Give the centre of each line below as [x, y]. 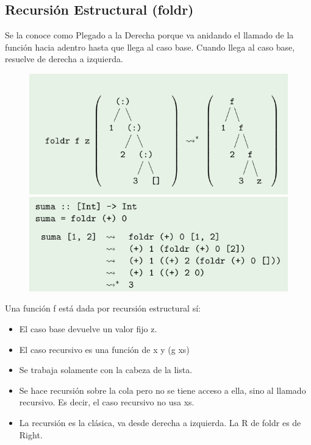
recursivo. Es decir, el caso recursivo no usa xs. [107, 402]
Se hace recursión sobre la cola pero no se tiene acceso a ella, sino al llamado [163, 390]
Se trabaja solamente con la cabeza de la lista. [106, 370]
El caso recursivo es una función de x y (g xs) [104, 349]
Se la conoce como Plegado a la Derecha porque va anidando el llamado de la [149, 35]
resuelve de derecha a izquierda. [64, 59]
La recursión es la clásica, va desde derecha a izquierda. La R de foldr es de [160, 422]
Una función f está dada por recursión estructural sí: [103, 308]
